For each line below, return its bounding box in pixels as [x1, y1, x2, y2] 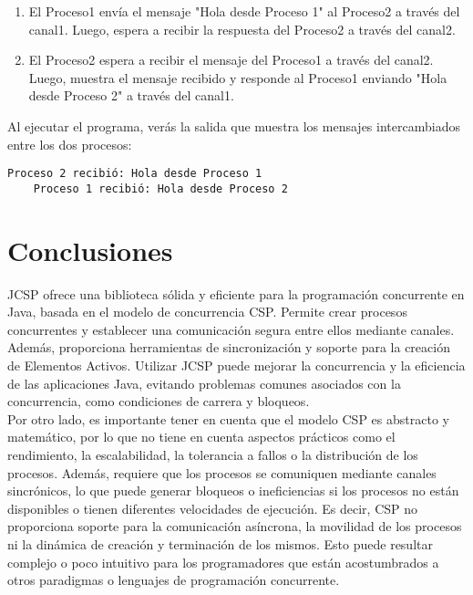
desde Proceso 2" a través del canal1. [28, 86, 234, 105]
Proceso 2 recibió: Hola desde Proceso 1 [7, 167, 262, 181]
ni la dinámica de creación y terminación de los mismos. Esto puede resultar [7, 534, 433, 553]
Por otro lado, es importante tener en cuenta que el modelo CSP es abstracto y [7, 409, 449, 428]
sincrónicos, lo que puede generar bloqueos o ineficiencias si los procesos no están [7, 481, 459, 500]
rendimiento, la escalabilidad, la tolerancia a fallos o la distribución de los [7, 444, 418, 464]
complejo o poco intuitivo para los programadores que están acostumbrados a [7, 552, 439, 571]
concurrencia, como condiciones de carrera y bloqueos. [7, 391, 310, 411]
